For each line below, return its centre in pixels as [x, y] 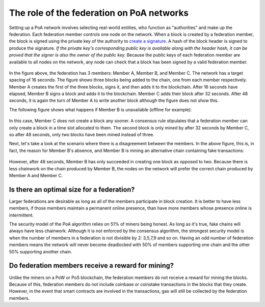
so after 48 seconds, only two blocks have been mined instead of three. [82, 135]
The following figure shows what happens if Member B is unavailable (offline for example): [100, 109]
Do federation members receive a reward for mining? [92, 266]
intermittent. [21, 215]
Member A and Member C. [36, 175]
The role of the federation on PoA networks [99, 13]
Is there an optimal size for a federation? [72, 189]
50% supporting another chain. [40, 251]
